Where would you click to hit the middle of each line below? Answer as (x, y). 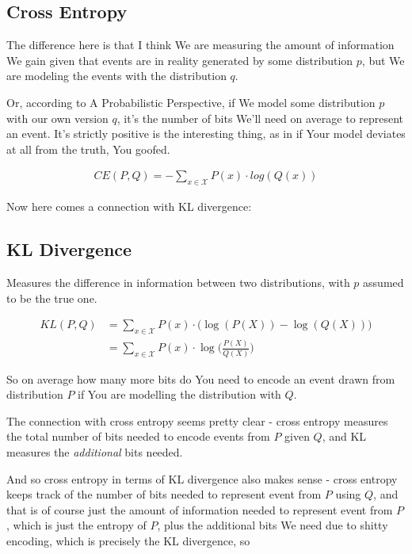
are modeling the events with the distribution (116, 76)
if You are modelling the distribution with (179, 394)
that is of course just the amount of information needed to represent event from (200, 509)
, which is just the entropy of (76, 525)
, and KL (344, 436)
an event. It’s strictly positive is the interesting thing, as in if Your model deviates (206, 134)
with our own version (57, 118)
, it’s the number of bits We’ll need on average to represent (260, 118)
